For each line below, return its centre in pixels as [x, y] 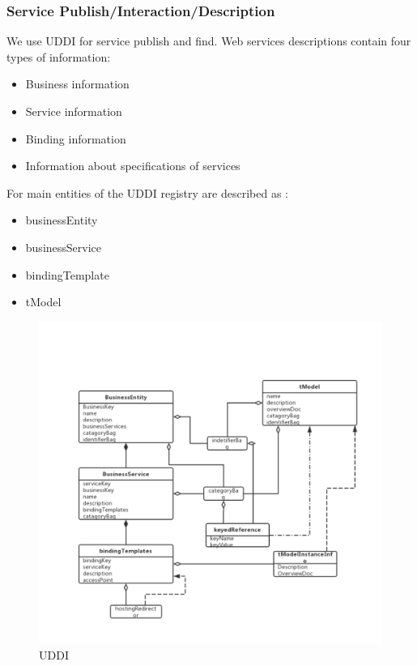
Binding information [76, 138]
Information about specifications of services [133, 166]
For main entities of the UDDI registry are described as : [147, 192]
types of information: [59, 56]
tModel [43, 302]
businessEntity [62, 220]
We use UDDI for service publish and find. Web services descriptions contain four [209, 41]
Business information [77, 84]
